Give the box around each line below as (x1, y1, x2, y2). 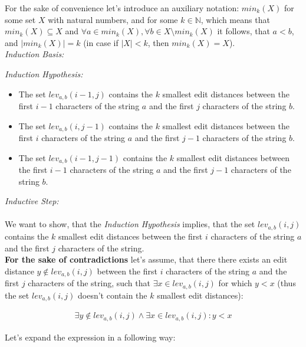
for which (218, 277, 252, 289)
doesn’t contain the (78, 289, 147, 301)
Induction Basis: (5, 48, 64, 60)
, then (147, 36, 169, 48)
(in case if (83, 36, 119, 48)
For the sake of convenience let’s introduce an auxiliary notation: (5, 2, 239, 14)
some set (5, 13, 36, 25)
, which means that (200, 13, 270, 25)
